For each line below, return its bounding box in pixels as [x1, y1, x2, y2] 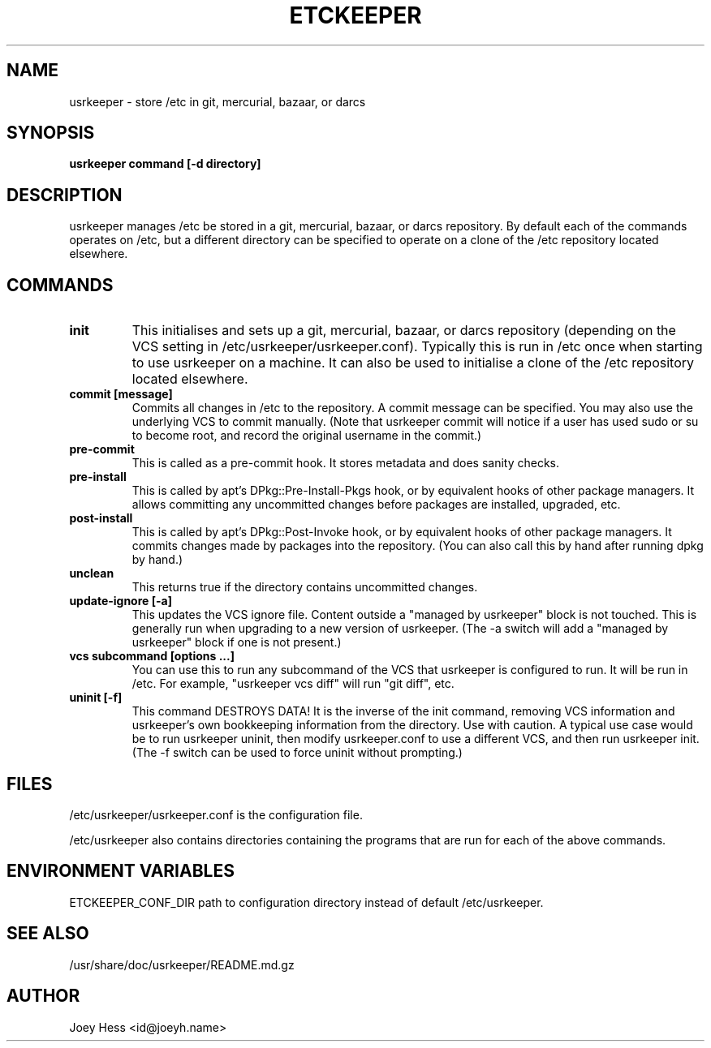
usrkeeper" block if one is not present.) [131, 635, 342, 650]
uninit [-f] [69, 690, 123, 705]
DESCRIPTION [6, 184, 123, 205]
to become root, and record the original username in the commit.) [131, 428, 482, 443]
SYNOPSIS [6, 122, 95, 144]
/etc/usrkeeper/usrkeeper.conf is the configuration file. [69, 807, 363, 822]
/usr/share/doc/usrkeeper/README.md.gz [69, 957, 295, 972]
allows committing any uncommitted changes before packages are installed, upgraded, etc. [131, 497, 621, 512]
